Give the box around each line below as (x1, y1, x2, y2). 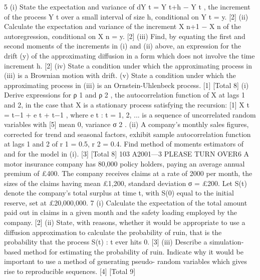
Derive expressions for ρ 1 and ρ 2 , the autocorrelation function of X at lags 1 (4, 89, 245, 100)
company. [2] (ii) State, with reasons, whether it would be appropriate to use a (4, 217, 245, 227)
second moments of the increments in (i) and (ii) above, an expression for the (4, 40, 241, 51)
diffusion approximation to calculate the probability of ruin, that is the (4, 226, 222, 237)
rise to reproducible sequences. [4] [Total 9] (4, 266, 136, 276)
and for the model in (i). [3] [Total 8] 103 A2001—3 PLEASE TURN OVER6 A (4, 148, 249, 158)
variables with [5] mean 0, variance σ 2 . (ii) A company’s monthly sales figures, (4, 119, 249, 129)
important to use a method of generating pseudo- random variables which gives (4, 256, 247, 266)
